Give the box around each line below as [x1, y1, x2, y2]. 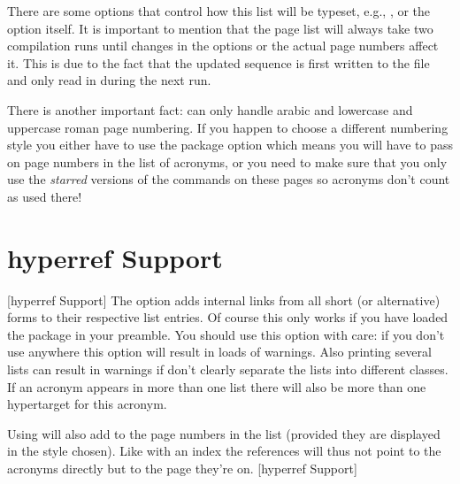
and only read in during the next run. [7, 71, 211, 89]
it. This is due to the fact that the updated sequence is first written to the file [7, 53, 430, 72]
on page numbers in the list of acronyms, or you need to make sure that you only [7, 152, 448, 171]
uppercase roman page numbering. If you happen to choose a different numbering [7, 118, 448, 136]
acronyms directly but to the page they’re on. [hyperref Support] [7, 459, 357, 477]
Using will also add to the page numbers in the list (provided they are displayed [7, 424, 441, 442]
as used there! [7, 187, 82, 205]
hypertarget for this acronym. [7, 395, 167, 413]
